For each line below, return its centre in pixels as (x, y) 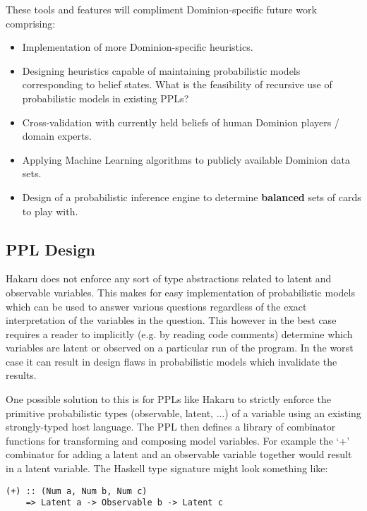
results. (21, 375)
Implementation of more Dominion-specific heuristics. (138, 47)
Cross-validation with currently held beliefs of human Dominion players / (181, 122)
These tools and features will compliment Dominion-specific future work (161, 9)
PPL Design (50, 249)
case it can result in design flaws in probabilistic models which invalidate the (172, 361)
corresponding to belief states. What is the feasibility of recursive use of (177, 84)
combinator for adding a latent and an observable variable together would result (179, 454)
